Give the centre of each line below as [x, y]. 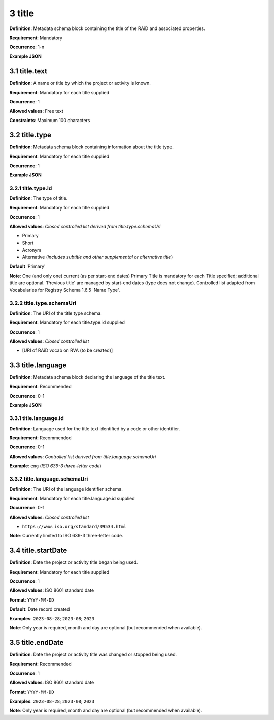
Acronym [32, 250]
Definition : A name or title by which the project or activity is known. [80, 83]
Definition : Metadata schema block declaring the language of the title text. [88, 377]
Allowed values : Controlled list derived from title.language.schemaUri [83, 456]
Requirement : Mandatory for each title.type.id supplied [67, 322]
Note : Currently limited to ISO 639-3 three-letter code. [66, 536]
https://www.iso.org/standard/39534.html [74, 527]
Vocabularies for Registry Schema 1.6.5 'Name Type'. [65, 290]
